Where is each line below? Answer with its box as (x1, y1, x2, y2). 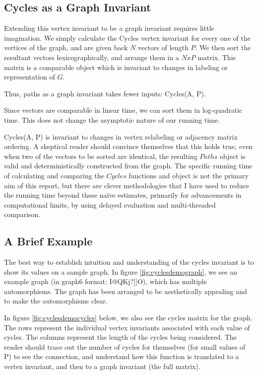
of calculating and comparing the (4, 170, 104, 180)
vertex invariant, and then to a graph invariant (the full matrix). (4, 361, 200, 372)
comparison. (4, 209, 41, 220)
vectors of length (138, 42, 189, 53)
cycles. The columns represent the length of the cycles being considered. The (4, 332, 237, 342)
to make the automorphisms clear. (4, 296, 108, 306)
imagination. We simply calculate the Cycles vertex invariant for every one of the (4, 32, 251, 43)
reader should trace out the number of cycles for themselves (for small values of (4, 341, 246, 352)
